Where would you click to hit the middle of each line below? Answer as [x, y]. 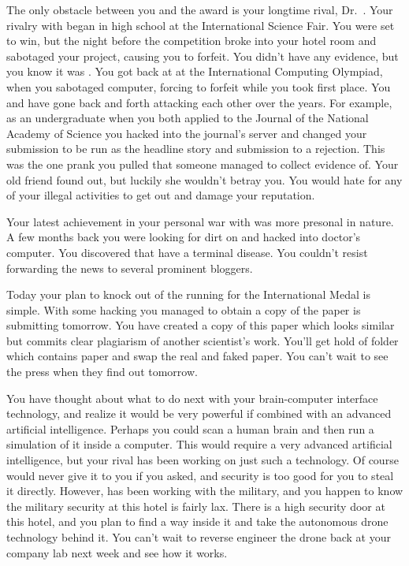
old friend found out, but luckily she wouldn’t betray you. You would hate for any [204, 179]
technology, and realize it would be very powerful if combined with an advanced [199, 413]
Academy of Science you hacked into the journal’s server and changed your [187, 133]
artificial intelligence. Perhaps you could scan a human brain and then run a [190, 428]
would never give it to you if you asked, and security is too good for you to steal [200, 475]
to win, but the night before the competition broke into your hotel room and [191, 41]
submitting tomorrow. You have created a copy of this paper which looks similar [201, 325]
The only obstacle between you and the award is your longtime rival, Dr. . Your [200, 9]
